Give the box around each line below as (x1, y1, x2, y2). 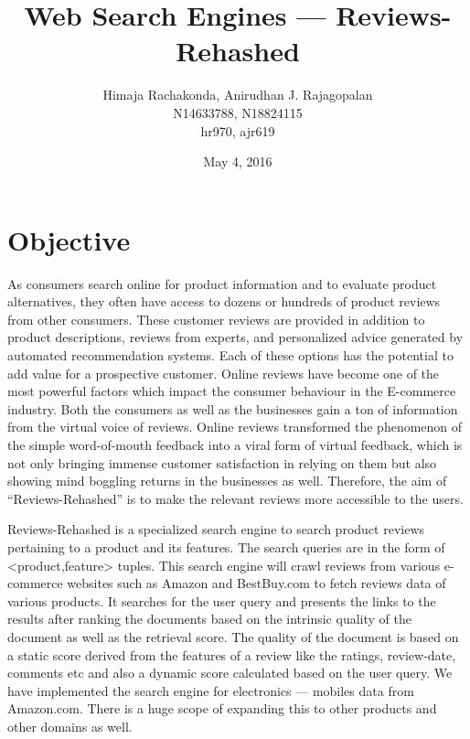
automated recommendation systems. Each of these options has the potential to (7, 346, 454, 364)
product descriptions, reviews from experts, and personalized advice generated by (7, 327, 464, 347)
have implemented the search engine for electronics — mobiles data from (7, 680, 414, 700)
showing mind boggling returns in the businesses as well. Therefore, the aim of (7, 471, 447, 490)
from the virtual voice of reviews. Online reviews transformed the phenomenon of (7, 417, 463, 436)
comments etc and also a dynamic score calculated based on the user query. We (7, 663, 453, 682)
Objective (7, 220, 131, 258)
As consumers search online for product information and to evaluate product (7, 273, 437, 293)
